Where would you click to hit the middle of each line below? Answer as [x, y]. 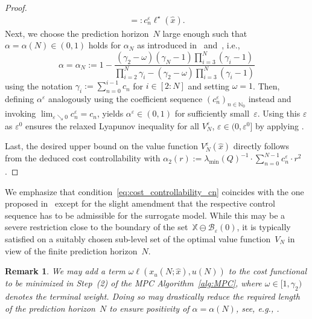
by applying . [280, 125]
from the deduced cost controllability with [83, 158]
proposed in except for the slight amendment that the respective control [140, 203]
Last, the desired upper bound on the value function [102, 146]
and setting [209, 85]
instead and [270, 98]
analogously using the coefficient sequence [125, 98]
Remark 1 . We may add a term [65, 271]
